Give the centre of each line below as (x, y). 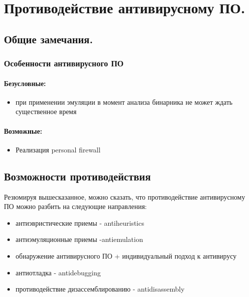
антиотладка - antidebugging (58, 272)
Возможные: (23, 131)
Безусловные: (25, 83)
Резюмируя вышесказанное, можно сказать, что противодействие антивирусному (124, 196)
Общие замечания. (48, 39)
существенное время (46, 111)
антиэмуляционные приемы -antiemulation (79, 239)
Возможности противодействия (78, 176)
